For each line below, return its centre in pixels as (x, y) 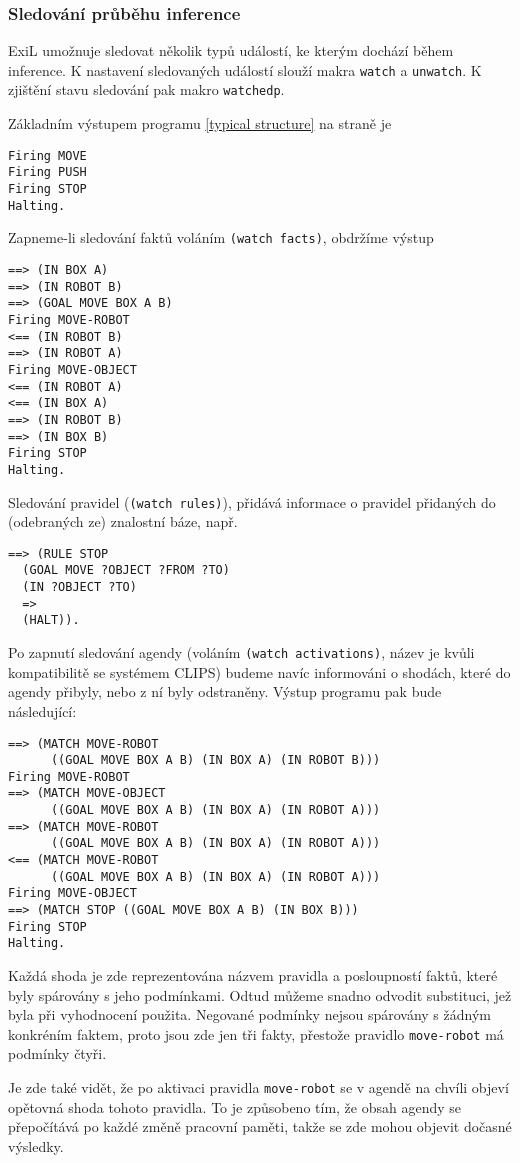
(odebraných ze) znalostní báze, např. (123, 521)
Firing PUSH (47, 172)
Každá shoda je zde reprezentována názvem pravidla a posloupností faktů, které (253, 975)
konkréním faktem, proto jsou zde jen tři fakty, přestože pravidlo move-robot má (256, 1033)
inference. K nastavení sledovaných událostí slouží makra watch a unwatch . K (245, 69)
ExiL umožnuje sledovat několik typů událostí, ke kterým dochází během (231, 50)
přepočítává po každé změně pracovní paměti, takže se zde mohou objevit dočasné (260, 1126)
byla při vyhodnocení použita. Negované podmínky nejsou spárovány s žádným (249, 1014)
